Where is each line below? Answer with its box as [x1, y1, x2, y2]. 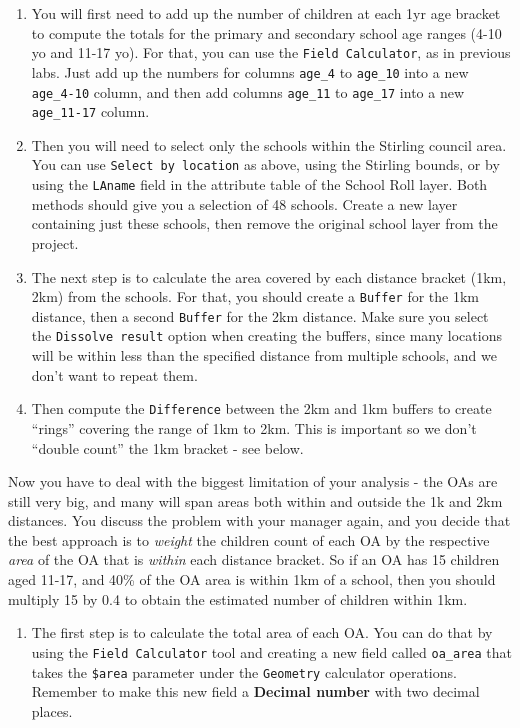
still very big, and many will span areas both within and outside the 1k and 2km [8, 490, 503, 511]
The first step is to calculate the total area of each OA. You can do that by [31, 622, 493, 643]
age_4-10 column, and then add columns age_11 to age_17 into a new [31, 81, 465, 102]
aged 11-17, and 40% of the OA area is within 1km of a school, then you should [8, 569, 496, 590]
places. [31, 700, 73, 721]
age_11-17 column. [31, 101, 150, 122]
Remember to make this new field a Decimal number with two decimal [31, 681, 480, 702]
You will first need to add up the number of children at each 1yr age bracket [31, 3, 501, 23]
